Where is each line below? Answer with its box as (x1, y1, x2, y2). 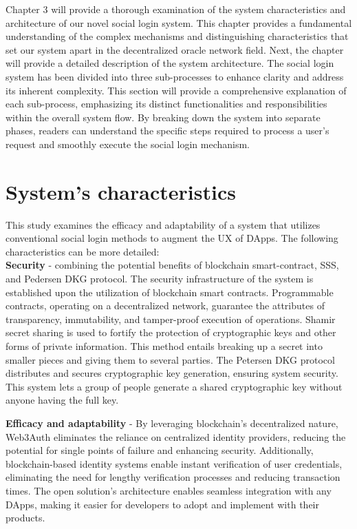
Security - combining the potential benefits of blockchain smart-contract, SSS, (6, 258, 339, 272)
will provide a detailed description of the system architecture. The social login (6, 56, 334, 70)
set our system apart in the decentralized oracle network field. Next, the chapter (6, 42, 344, 56)
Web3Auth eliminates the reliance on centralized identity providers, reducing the (6, 429, 346, 444)
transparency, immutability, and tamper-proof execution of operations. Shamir (6, 311, 336, 326)
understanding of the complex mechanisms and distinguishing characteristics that (6, 29, 349, 43)
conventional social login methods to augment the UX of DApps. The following (6, 231, 338, 245)
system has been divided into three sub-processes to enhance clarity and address (6, 69, 344, 83)
